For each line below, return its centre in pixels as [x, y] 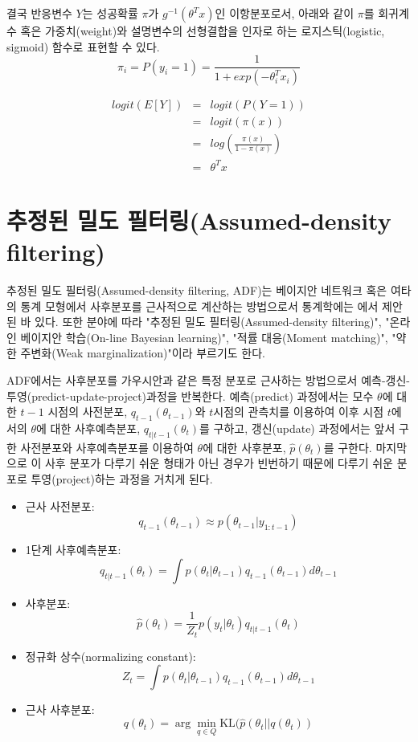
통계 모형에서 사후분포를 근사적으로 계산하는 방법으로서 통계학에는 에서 [199, 306]
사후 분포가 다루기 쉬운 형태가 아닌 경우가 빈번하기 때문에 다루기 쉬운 [219, 463]
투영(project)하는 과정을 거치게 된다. [122, 478]
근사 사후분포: [60, 709]
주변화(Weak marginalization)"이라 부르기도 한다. [143, 353]
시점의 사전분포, [88, 412]
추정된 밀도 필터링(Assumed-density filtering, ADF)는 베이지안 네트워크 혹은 [197, 290]
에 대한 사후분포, [244, 447]
